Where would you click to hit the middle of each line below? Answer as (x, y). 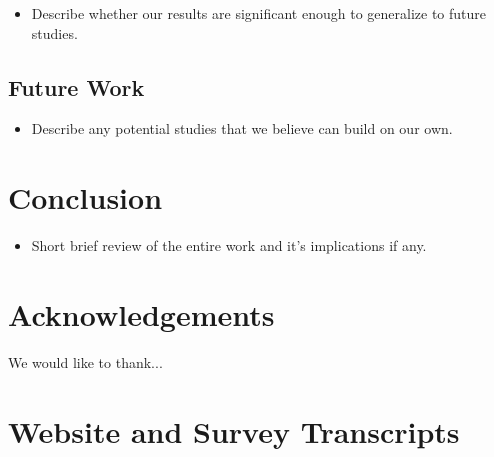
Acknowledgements (141, 313)
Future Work (76, 86)
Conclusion (85, 197)
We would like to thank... (85, 361)
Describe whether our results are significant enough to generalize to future (259, 13)
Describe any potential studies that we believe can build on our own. (242, 128)
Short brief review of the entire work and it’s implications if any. (229, 245)
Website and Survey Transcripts (234, 430)
